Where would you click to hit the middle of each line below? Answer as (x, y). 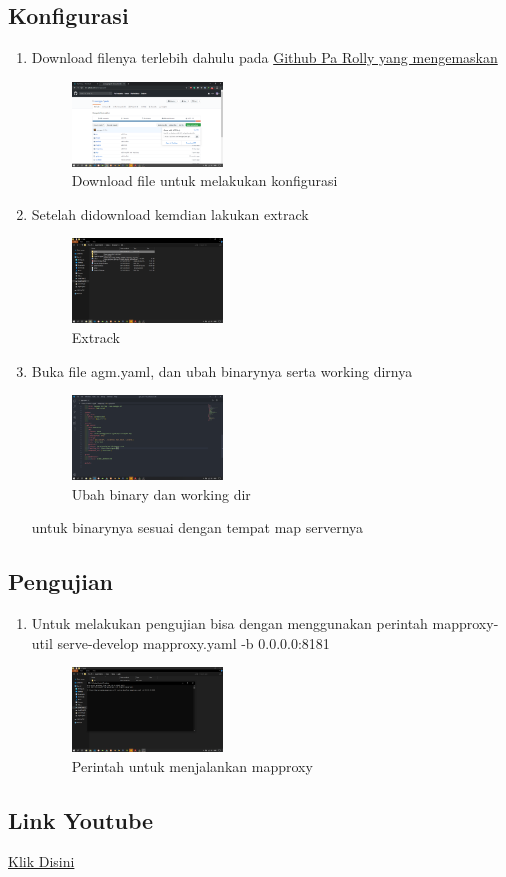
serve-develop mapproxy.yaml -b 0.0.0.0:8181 (193, 642)
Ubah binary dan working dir (161, 493)
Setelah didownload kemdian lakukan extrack (170, 213)
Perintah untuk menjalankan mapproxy (192, 765)
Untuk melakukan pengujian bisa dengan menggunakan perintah (229, 622)
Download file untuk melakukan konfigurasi (204, 180)
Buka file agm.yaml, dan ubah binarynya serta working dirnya (222, 370)
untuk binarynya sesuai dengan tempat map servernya (197, 527)
